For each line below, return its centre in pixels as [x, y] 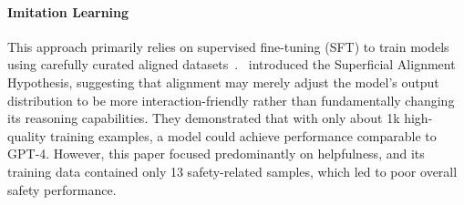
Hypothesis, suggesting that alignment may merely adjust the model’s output [223, 82]
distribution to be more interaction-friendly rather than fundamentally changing [231, 100]
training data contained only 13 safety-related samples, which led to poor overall [232, 171]
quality [27, 135]
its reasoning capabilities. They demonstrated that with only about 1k [204, 118]
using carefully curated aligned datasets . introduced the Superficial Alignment [232, 64]
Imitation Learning [68, 11]
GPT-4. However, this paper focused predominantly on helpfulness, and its [216, 154]
